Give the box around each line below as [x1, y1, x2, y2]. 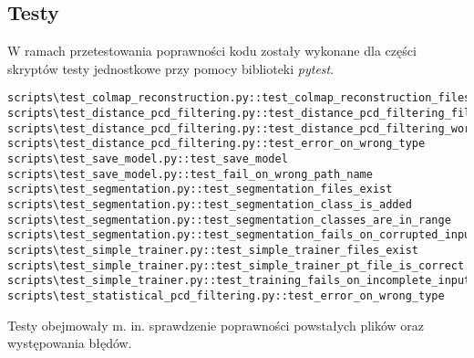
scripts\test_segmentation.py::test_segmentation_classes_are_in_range [7, 213, 451, 226]
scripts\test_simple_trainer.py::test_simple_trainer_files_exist [7, 243, 419, 257]
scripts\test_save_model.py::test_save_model [7, 153, 288, 166]
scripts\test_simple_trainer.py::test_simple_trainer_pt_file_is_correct [7, 258, 465, 272]
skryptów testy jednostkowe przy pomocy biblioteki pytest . [7, 58, 335, 78]
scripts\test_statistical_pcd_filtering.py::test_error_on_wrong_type [7, 289, 445, 302]
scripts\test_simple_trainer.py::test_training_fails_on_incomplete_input [7, 274, 471, 288]
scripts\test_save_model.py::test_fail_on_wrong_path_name [7, 167, 373, 181]
